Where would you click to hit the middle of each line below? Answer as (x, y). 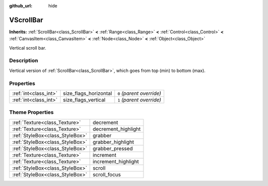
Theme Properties (32, 113)
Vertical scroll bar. (28, 48)
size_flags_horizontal (87, 93)
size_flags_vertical (84, 100)
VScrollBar (26, 20)
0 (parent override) (139, 93)
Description (24, 61)
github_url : (21, 6)
